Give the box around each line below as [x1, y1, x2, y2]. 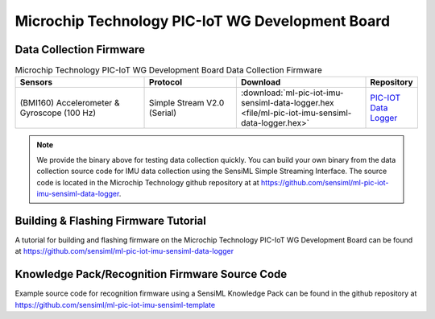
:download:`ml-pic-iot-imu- [240, 87, 344, 98]
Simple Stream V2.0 [149, 97, 225, 109]
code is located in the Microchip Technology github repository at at [36, 177, 259, 187]
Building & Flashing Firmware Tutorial [14, 213, 207, 227]
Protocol [149, 77, 183, 88]
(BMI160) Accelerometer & [19, 97, 120, 109]
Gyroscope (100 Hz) [19, 107, 97, 118]
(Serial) [149, 107, 177, 118]
